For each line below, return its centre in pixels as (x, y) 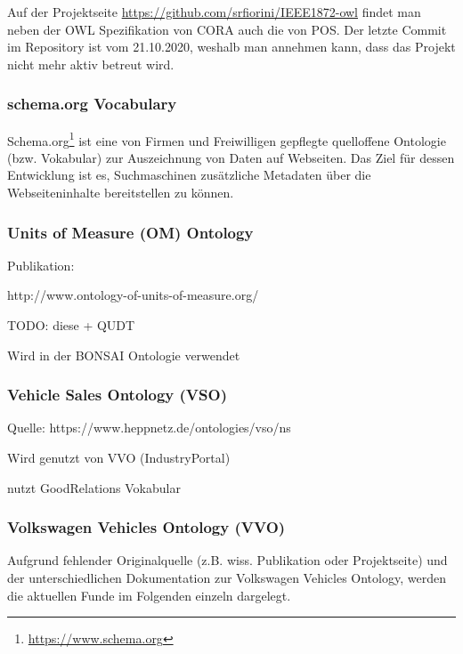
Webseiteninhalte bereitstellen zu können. (121, 193)
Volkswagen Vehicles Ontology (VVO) (146, 527)
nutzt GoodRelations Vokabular (94, 487)
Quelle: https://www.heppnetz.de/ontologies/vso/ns (149, 428)
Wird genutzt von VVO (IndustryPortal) (119, 458)
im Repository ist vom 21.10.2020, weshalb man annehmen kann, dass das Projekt (231, 47)
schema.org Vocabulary (92, 104)
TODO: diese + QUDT (71, 325)
